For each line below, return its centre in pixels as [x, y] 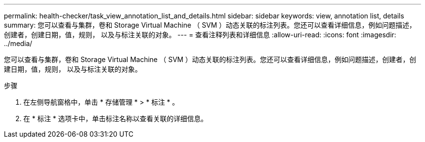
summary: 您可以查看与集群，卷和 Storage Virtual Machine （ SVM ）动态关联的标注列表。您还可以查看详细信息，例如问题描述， [210, 25]
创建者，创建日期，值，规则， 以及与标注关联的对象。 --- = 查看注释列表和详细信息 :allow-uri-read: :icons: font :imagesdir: [200, 35]
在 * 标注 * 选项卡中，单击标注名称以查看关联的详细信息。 [115, 118]
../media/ [18, 43]
